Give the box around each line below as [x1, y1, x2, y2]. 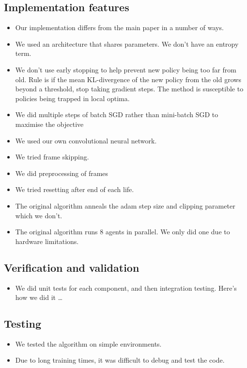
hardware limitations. [15, 236, 79, 246]
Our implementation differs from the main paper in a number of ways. [15, 22, 224, 33]
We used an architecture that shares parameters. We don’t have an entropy [15, 38, 239, 49]
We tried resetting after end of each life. [15, 184, 134, 194]
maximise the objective [15, 119, 84, 129]
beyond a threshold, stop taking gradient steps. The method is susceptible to [15, 84, 244, 94]
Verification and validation [4, 260, 139, 275]
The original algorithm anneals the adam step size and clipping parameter [15, 200, 235, 210]
